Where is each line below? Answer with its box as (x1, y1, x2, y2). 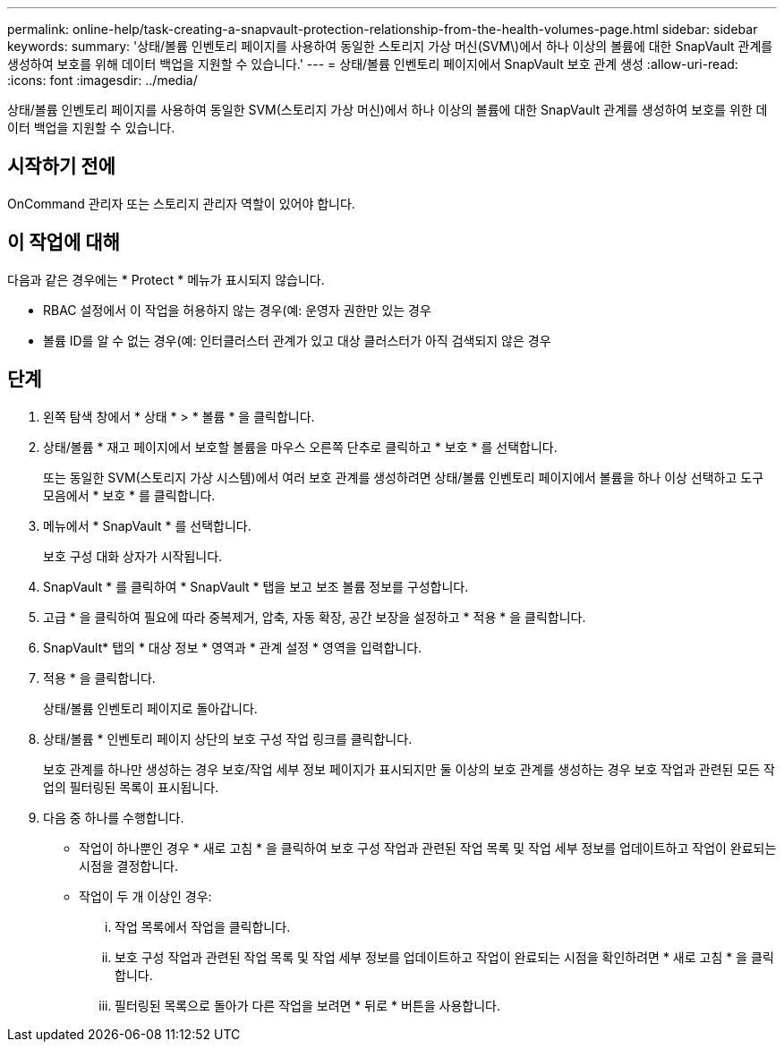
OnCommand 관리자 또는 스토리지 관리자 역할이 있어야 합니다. (7, 195, 355, 211)
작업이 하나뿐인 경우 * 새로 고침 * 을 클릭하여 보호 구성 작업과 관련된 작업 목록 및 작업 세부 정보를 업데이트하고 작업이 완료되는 (79, 840, 777, 856)
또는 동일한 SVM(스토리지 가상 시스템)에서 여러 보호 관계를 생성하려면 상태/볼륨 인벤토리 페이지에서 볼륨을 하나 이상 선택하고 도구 (43, 469, 764, 485)
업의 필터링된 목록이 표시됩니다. (43, 779, 219, 795)
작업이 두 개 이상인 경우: (79, 888, 212, 904)
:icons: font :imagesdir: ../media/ (7, 72, 198, 88)
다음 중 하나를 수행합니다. (43, 809, 184, 825)
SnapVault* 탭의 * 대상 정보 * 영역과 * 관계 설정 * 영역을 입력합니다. (43, 639, 422, 655)
